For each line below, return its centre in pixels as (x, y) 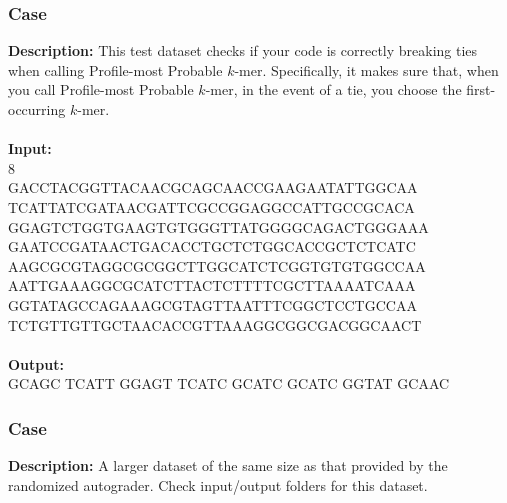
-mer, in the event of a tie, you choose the (333, 89)
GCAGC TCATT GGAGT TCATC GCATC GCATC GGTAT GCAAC (229, 383)
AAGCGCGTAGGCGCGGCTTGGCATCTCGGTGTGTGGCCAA (217, 265)
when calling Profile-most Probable (115, 69)
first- (481, 89)
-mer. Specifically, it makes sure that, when (366, 69)
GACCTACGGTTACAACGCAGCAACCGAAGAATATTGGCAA (213, 187)
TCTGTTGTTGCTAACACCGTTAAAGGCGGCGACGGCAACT (215, 324)
